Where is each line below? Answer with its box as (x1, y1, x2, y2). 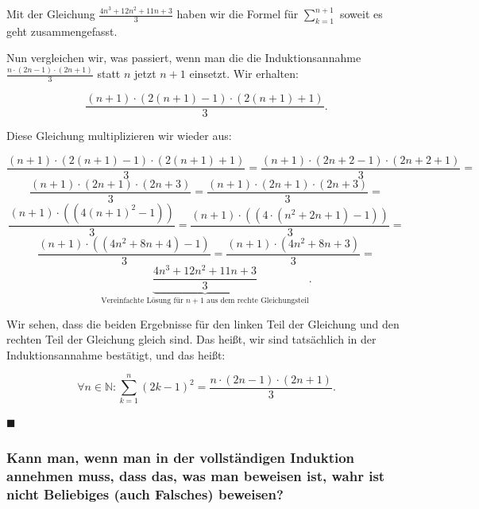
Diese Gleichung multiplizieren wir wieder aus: (6, 127, 232, 144)
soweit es (339, 6, 383, 21)
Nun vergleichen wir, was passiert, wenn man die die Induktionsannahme (6, 49, 361, 66)
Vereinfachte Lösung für (101, 297, 183, 305)
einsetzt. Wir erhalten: (189, 65, 299, 82)
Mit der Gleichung (6, 6, 95, 21)
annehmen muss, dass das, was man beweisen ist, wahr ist (6, 465, 385, 485)
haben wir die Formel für (176, 6, 299, 21)
